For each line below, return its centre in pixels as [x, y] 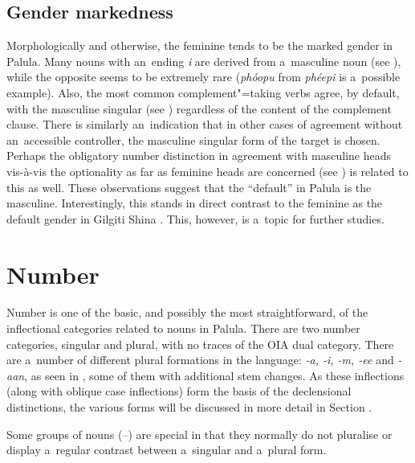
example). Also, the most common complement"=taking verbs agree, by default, [203, 92]
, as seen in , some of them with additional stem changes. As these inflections [214, 375]
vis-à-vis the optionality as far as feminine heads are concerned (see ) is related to [207, 171]
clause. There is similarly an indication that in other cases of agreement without [205, 124]
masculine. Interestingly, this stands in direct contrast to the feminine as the [195, 203]
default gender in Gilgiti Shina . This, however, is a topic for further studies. [195, 218]
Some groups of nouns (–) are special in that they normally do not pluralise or [199, 434]
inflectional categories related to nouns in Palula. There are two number [183, 328]
